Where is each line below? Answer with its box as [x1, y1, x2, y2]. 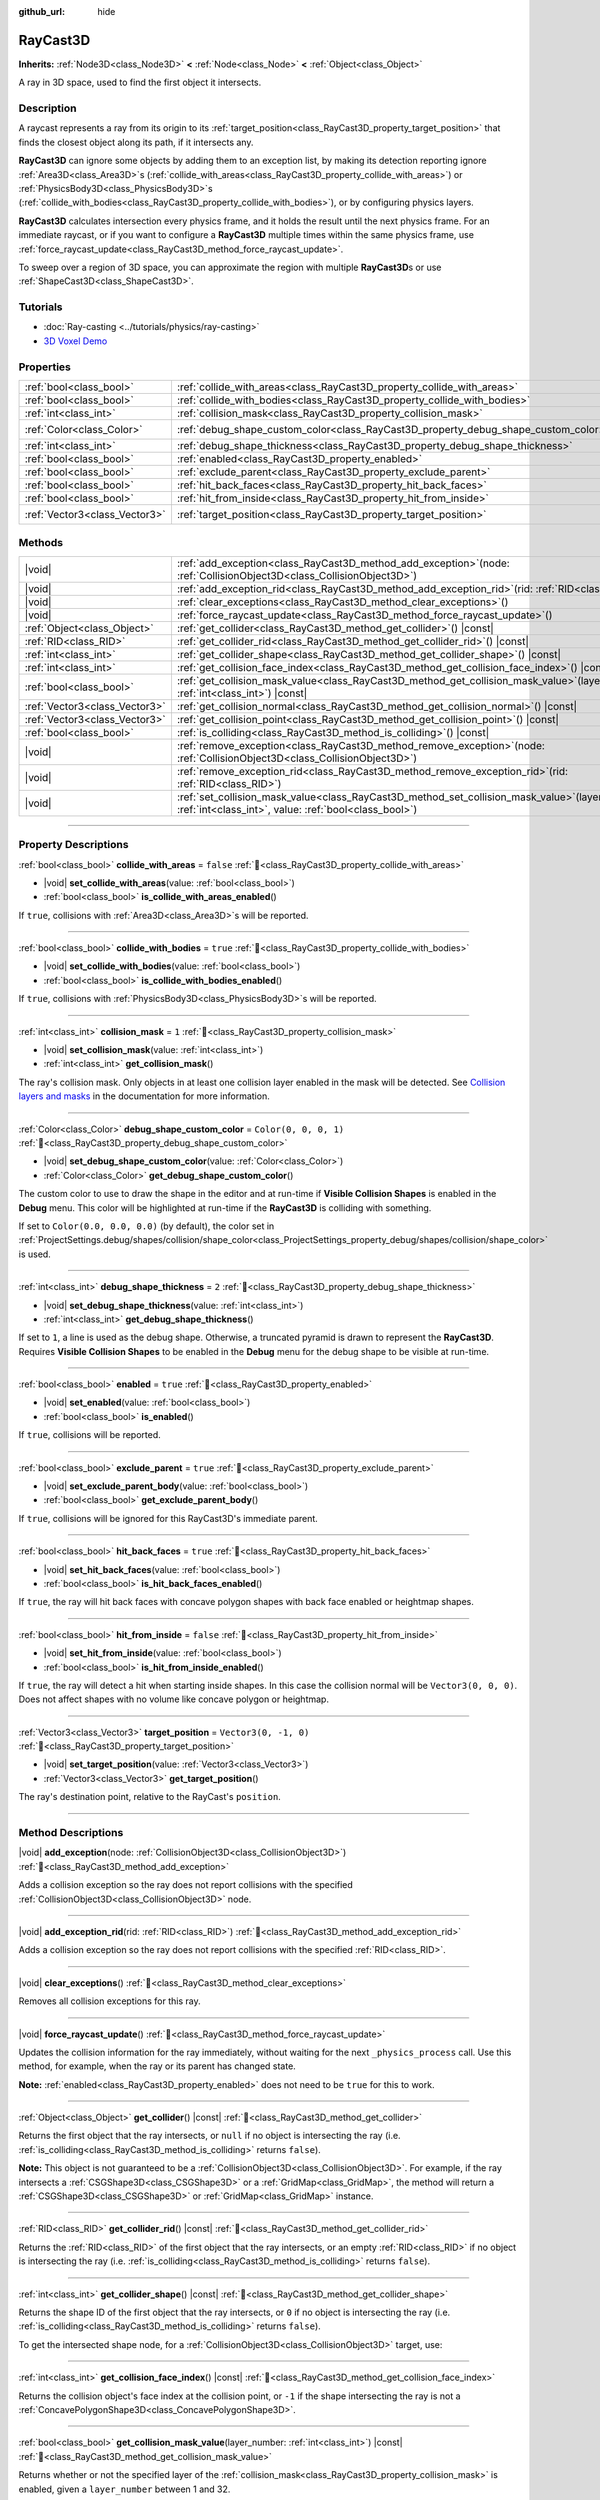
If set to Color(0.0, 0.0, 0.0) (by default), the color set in [18, 1220, 275, 1232]
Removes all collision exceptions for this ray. [18, 1995, 201, 2007]
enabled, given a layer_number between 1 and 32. [18, 2483, 231, 2495]
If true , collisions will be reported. [18, 1429, 162, 1441]
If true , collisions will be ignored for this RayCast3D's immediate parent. [18, 1512, 319, 1524]
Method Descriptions [18, 1826, 124, 1840]
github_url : [18, 6, 65, 17]
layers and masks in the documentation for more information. [18, 1090, 270, 1102]
